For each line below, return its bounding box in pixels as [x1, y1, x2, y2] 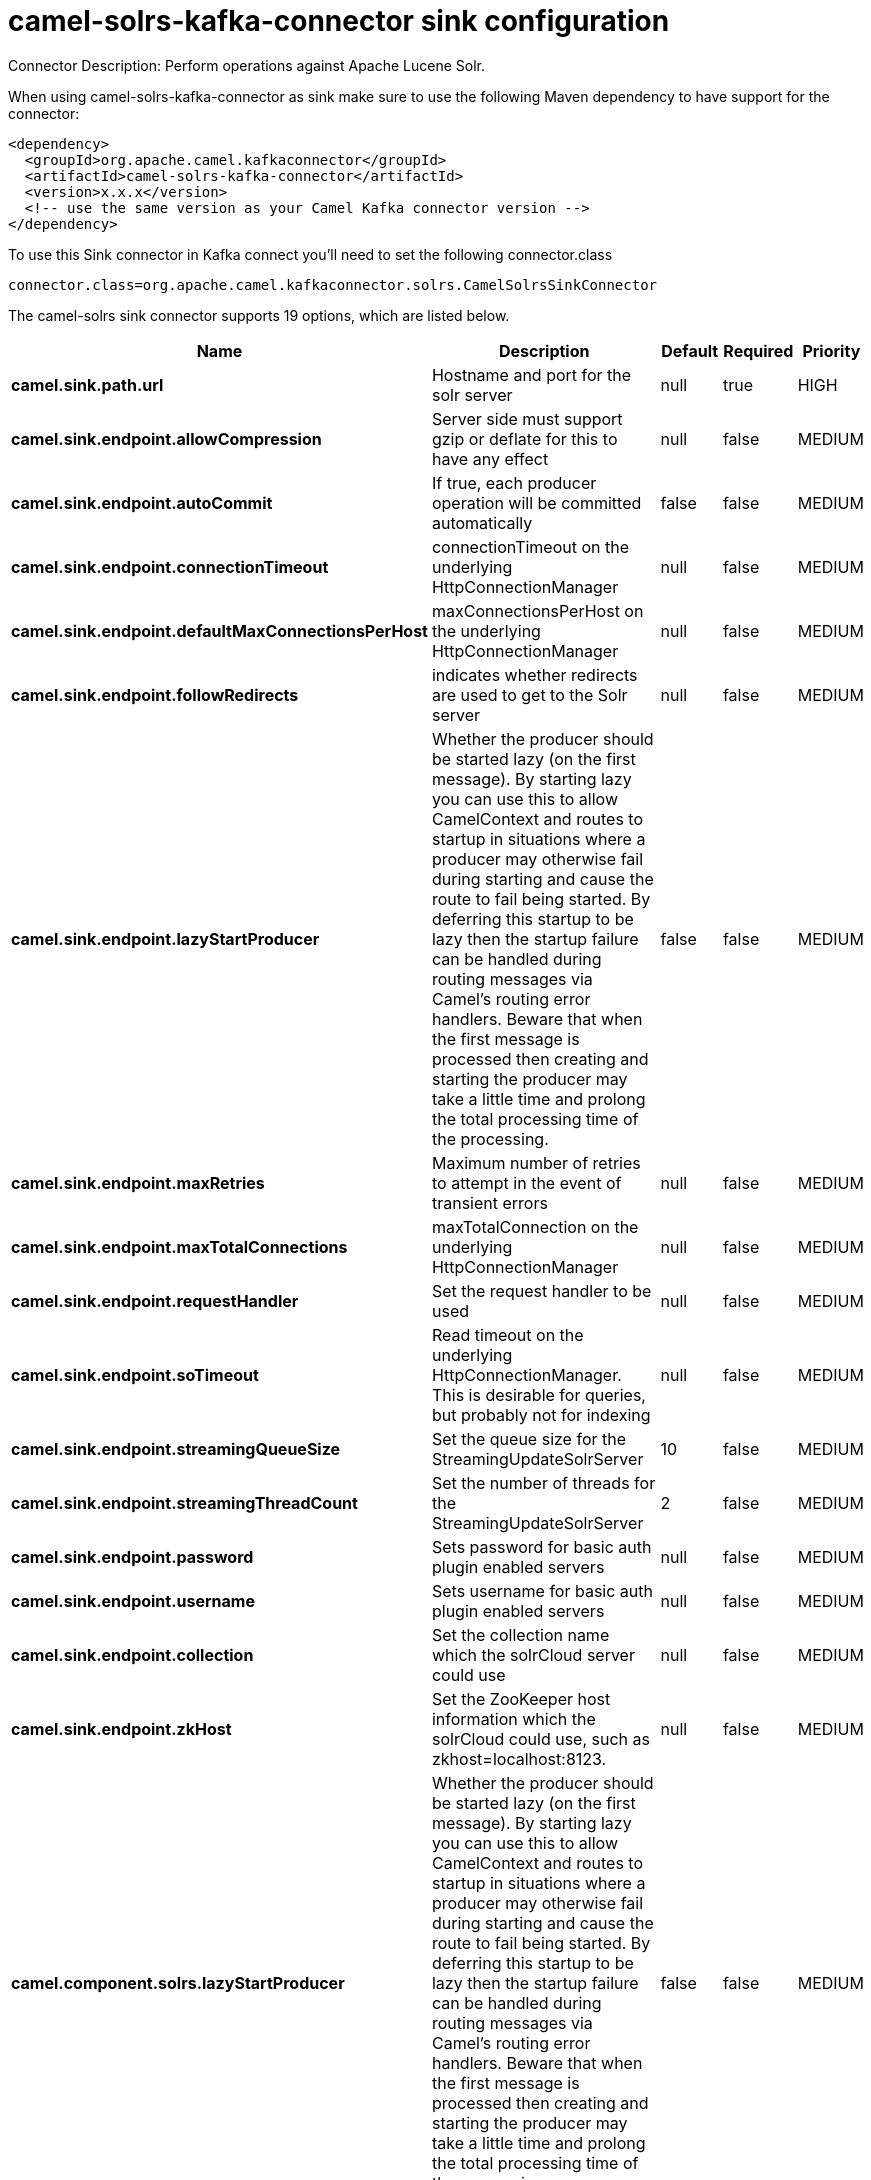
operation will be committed [431, 492, 642, 513]
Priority [802, 340, 861, 361]
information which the [431, 1708, 596, 1729]
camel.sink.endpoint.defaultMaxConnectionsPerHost [11, 620, 428, 641]
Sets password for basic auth [431, 1536, 652, 1557]
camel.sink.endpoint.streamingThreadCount [11, 1492, 358, 1513]
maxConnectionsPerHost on [431, 600, 644, 621]
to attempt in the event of [431, 1172, 622, 1193]
